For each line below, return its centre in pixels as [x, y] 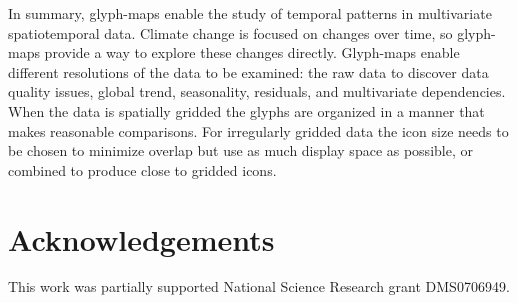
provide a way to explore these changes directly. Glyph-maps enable [252, 52]
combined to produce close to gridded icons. [142, 169]
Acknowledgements [141, 238]
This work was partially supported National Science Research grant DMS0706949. [259, 286]
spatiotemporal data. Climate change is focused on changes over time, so [230, 32]
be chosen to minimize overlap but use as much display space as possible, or [240, 150]
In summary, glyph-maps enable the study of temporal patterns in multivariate [250, 13]
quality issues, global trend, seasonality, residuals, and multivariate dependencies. [257, 91]
